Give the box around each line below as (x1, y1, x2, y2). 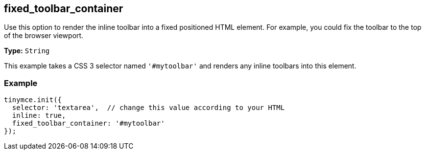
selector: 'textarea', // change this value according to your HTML (12, 104, 285, 112)
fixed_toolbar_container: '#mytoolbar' (12, 119, 165, 128)
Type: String (4, 46, 50, 55)
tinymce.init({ (4, 96, 62, 104)
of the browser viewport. (4, 31, 84, 40)
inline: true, (12, 111, 66, 120)
